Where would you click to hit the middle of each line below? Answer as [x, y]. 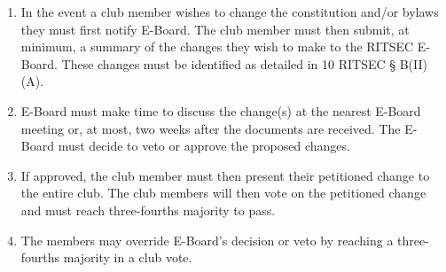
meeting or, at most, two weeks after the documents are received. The [211, 128]
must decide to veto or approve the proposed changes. [204, 146]
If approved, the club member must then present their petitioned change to [225, 175]
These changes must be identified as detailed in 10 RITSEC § [229, 63]
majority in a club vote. [128, 257]
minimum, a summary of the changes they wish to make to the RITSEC [217, 47]
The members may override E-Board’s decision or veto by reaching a [207, 240]
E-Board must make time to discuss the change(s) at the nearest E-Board [221, 110]
